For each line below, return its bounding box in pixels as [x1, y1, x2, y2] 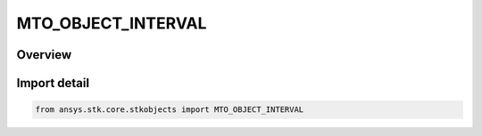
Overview [16, 47, 72, 62]
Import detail [16, 76, 89, 91]
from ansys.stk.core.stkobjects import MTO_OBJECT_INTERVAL [35, 105, 304, 115]
